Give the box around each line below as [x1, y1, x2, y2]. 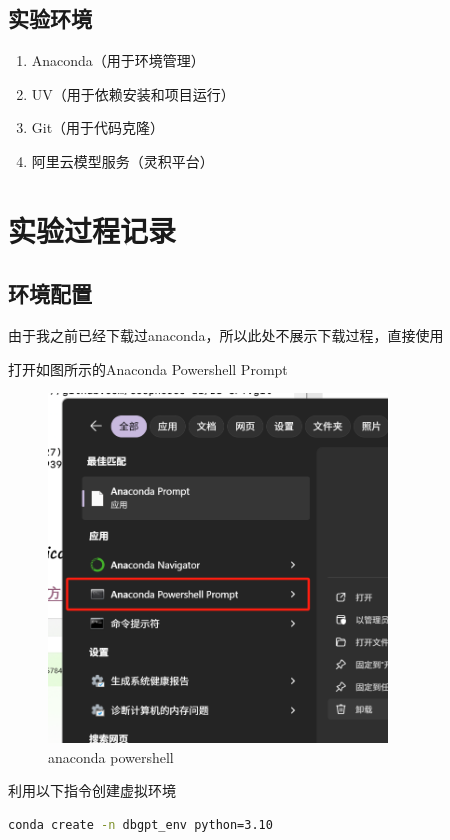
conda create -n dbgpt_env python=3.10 [8, 818, 273, 833]
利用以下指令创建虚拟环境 [8, 780, 176, 801]
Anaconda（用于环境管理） [31, 50, 205, 71]
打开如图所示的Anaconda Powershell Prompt [8, 358, 288, 379]
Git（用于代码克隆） [31, 117, 165, 138]
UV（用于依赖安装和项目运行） [31, 83, 235, 104]
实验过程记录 [8, 209, 177, 250]
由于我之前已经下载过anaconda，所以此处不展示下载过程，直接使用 [8, 325, 444, 346]
